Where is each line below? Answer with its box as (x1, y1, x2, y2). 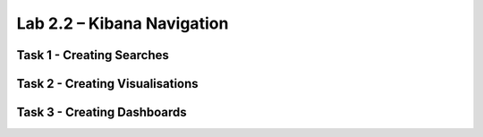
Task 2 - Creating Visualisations (16, 76, 199, 91)
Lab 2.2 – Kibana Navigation (16, 13, 229, 33)
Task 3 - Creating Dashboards (16, 105, 187, 120)
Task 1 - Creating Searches (16, 47, 169, 63)
